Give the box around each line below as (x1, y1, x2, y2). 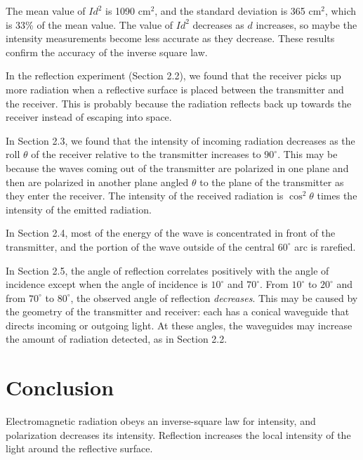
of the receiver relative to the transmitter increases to (31, 147, 261, 162)
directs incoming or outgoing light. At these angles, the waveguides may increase (6, 317, 352, 332)
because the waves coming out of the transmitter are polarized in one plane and (6, 160, 349, 175)
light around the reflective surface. (6, 441, 153, 456)
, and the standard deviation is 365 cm (154, 4, 322, 18)
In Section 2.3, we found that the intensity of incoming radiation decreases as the (6, 133, 355, 147)
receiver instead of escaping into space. (6, 110, 172, 124)
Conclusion (6, 373, 114, 402)
